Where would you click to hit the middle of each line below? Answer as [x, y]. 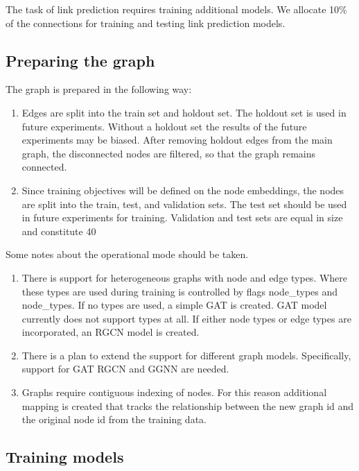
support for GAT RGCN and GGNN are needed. [125, 369]
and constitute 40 [59, 231]
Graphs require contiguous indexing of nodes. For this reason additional [174, 392]
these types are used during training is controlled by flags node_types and [180, 291]
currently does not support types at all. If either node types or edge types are [186, 318]
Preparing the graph [80, 60]
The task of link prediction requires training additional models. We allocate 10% [176, 9]
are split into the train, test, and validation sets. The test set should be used [184, 204]
